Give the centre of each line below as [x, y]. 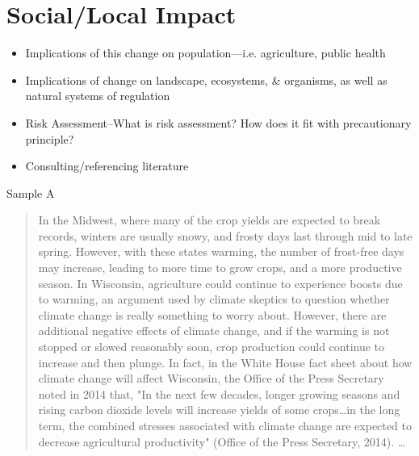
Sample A [31, 192]
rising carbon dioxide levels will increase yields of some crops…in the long [219, 410]
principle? [50, 138]
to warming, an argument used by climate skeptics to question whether [214, 299]
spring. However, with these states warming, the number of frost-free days [221, 251]
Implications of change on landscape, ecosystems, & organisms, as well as [206, 79]
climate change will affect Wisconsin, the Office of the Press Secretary [211, 378]
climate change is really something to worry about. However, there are [212, 314]
